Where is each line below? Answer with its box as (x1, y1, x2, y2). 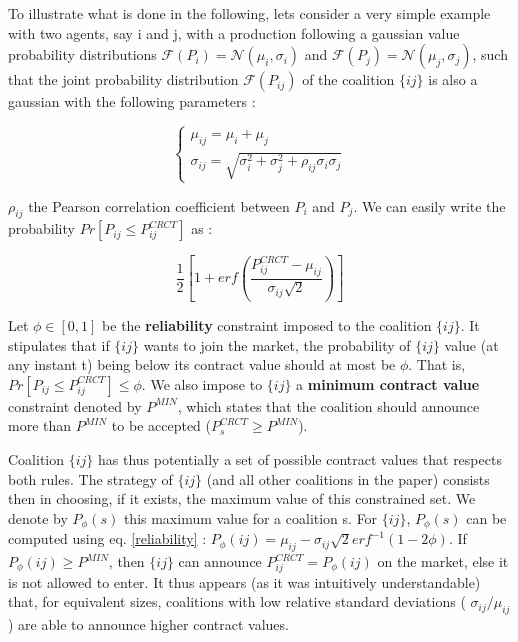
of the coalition (302, 69, 395, 90)
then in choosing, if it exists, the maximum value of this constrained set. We (8, 488, 476, 509)
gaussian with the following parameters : (8, 91, 256, 112)
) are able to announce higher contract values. (8, 614, 289, 635)
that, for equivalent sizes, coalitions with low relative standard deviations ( (8, 591, 466, 612)
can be (466, 507, 507, 528)
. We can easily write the (353, 195, 506, 216)
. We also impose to (141, 373, 263, 394)
